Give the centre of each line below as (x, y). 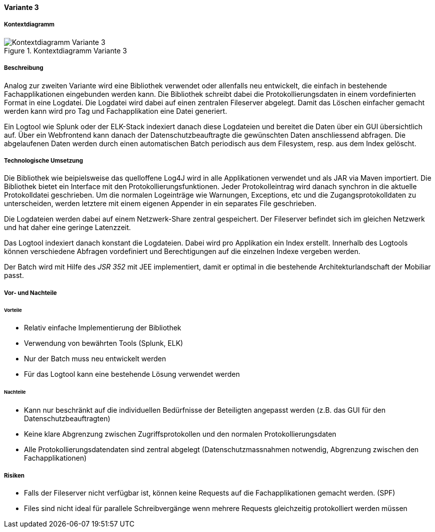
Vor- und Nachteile (30, 293)
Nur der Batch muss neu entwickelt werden (95, 359)
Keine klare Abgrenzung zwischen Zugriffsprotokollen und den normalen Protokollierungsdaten (180, 434)
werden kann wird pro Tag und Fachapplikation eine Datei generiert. (116, 111)
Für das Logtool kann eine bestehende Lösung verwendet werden (132, 374)
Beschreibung (24, 68)
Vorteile (13, 310)
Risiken (14, 475)
